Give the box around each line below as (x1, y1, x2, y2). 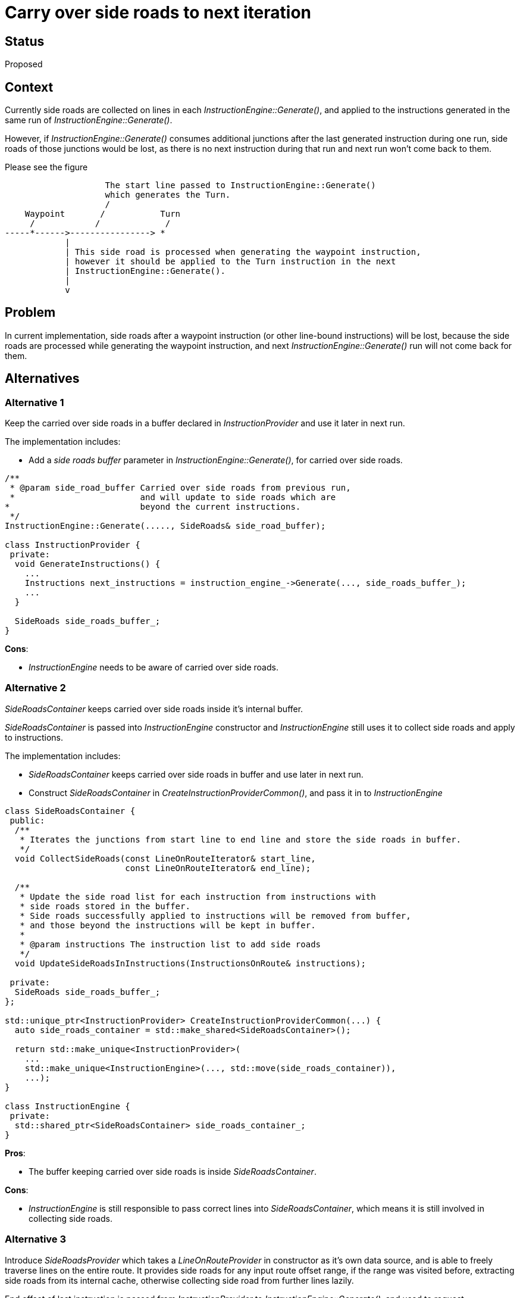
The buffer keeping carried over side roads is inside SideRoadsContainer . (29, 1166, 317, 1177)
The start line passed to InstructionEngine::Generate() (105, 180, 376, 191)
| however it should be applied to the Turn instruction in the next (65, 257, 396, 267)
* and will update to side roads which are (10, 492, 336, 503)
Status (5, 33, 45, 49)
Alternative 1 (5, 396, 64, 408)
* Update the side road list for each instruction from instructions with (20, 891, 376, 901)
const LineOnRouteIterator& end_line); (125, 863, 311, 873)
